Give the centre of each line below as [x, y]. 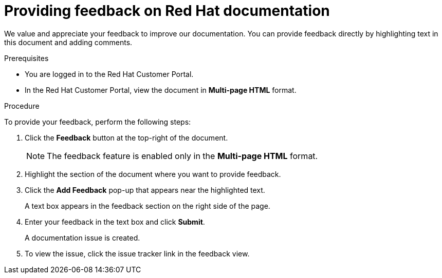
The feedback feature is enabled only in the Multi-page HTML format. [182, 156]
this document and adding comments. [68, 42]
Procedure [22, 106]
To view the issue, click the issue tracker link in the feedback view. [137, 253]
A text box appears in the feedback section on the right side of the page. [148, 206]
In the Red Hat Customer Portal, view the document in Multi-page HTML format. [161, 90]
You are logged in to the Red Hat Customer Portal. [109, 74]
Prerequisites [26, 58]
